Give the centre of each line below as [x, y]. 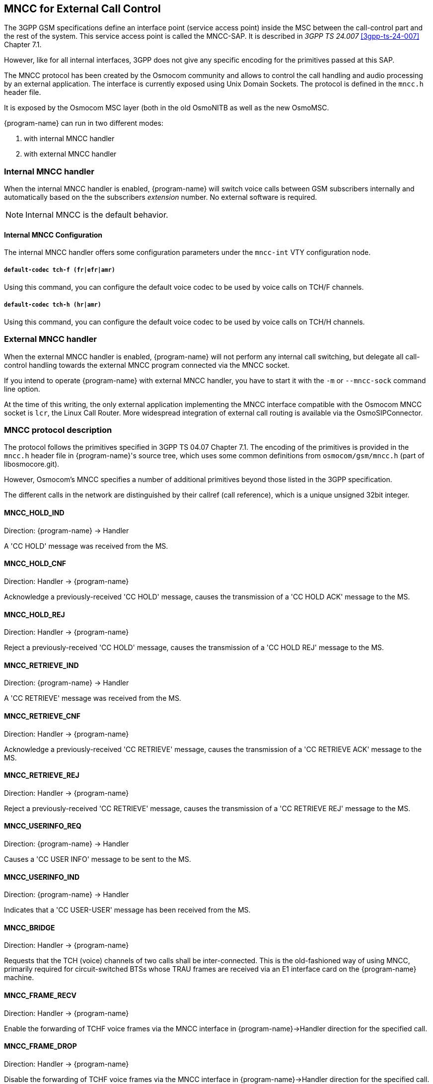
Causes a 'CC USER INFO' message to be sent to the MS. [98, 859]
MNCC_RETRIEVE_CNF [42, 716]
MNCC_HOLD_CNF [35, 564]
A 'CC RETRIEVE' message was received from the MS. [93, 698]
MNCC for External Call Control [82, 9]
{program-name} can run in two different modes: [84, 123]
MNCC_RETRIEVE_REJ [42, 775]
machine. [19, 978]
